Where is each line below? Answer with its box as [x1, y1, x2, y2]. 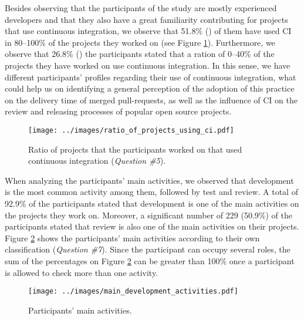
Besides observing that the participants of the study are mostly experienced [5, 2, 277, 14]
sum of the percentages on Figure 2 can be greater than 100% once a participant [5, 254, 295, 267]
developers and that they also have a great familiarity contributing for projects [5, 13, 288, 25]
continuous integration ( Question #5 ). [28, 154, 166, 167]
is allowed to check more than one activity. [5, 266, 158, 278]
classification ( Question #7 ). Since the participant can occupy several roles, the [5, 243, 291, 255]
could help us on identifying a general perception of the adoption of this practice [5, 82, 295, 95]
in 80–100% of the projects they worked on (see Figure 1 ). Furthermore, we [5, 36, 275, 48]
